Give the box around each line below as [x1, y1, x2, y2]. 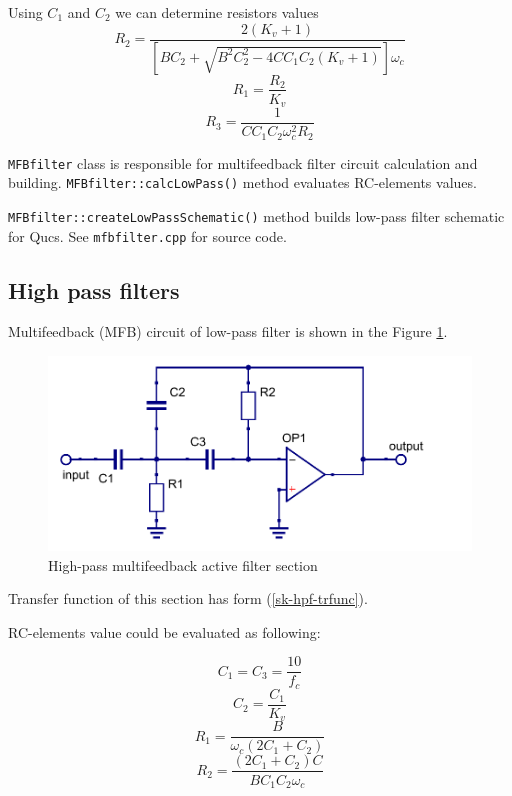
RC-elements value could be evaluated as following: [8, 621, 321, 642]
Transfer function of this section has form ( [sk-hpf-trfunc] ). [8, 588, 368, 609]
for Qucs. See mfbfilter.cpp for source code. [8, 225, 287, 246]
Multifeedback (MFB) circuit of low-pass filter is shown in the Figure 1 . [8, 321, 448, 342]
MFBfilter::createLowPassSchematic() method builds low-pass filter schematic [8, 205, 505, 226]
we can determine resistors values [115, 2, 319, 22]
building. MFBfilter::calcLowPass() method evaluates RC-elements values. [8, 172, 477, 193]
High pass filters [8, 274, 180, 305]
